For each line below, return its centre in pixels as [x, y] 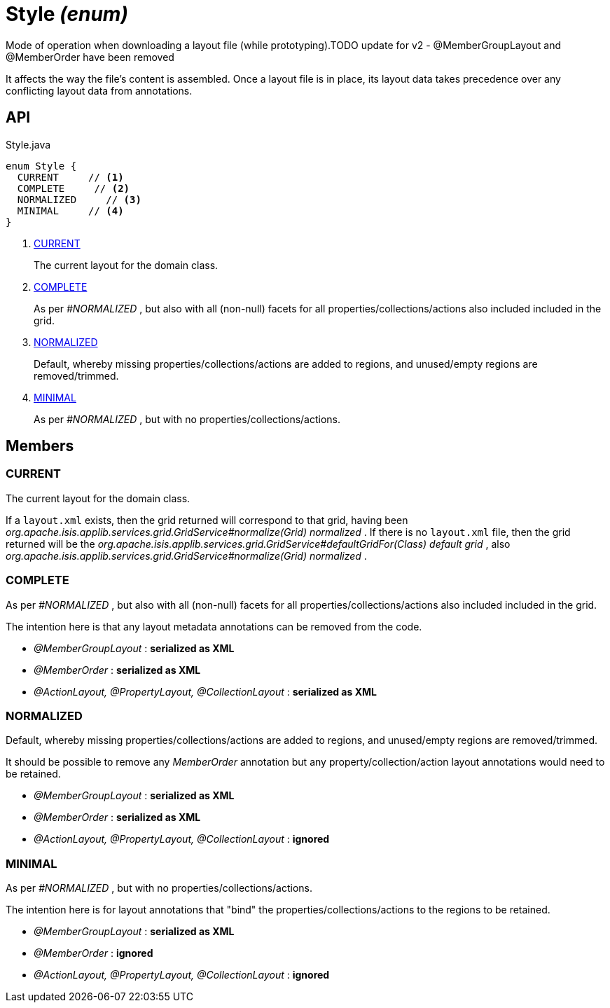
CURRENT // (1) [70, 177]
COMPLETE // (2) [74, 188]
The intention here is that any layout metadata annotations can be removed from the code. [214, 626]
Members [40, 446]
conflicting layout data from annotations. [99, 90]
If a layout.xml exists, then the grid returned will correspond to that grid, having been [207, 520]
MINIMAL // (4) [70, 210]
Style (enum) [67, 14]
